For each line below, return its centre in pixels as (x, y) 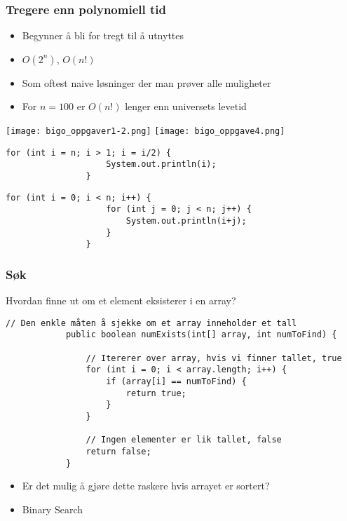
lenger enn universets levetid (186, 106)
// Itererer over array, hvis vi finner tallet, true (214, 358)
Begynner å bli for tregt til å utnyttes (103, 35)
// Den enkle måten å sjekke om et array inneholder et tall (151, 323)
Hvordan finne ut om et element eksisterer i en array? (121, 300)
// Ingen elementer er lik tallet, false (184, 440)
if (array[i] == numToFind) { (176, 381)
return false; (118, 451)
